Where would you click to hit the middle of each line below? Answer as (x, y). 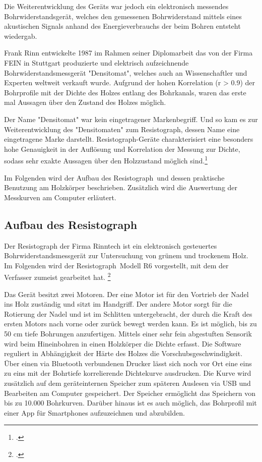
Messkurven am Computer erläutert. (60, 197)
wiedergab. (21, 36)
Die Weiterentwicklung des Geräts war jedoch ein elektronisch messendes (116, 6)
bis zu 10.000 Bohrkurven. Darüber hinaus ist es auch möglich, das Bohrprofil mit (130, 403)
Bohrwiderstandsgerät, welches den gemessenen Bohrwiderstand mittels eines (123, 16)
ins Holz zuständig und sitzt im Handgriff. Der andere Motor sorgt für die (118, 304)
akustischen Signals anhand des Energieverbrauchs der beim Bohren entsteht (122, 26)
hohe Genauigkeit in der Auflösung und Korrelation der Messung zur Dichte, (122, 149)
